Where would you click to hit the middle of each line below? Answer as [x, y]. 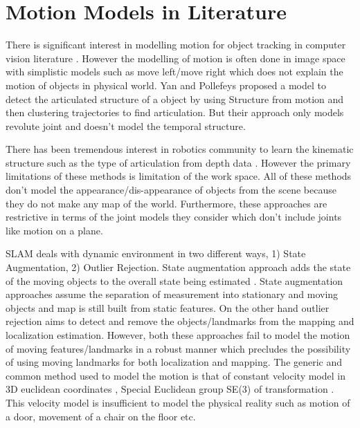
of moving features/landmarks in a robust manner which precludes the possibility [178, 348]
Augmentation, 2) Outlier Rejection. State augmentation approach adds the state [178, 267]
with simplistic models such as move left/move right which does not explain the [174, 72]
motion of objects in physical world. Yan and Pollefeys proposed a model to [166, 85]
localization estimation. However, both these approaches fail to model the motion [178, 335]
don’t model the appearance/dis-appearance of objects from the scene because [171, 190]
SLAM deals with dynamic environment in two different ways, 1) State [156, 253]
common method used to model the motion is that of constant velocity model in [175, 375]
